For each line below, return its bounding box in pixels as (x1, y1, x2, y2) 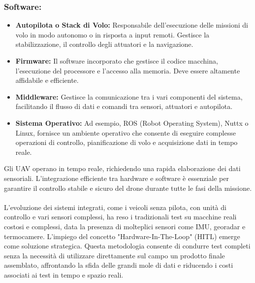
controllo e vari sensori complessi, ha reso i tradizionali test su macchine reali (4, 212, 237, 222)
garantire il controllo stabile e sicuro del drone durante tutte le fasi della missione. (4, 182, 252, 193)
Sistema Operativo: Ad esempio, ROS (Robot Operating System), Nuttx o (15, 117, 249, 128)
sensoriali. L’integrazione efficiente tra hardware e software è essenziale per (4, 173, 229, 183)
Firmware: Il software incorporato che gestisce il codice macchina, (15, 56, 218, 66)
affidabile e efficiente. (15, 75, 79, 85)
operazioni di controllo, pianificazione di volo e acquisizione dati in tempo (15, 137, 238, 147)
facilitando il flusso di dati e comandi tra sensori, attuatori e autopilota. (15, 101, 233, 111)
